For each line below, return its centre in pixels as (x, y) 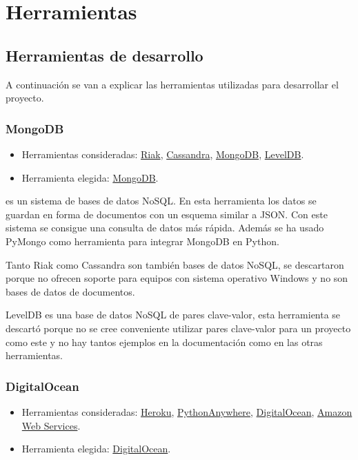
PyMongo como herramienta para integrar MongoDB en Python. (142, 241)
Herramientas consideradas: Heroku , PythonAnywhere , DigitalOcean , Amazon (187, 411)
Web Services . (51, 425)
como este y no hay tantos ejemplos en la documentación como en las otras (164, 342)
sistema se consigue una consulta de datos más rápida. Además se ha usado (165, 228)
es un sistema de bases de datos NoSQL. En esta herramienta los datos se (161, 201)
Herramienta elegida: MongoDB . (90, 177)
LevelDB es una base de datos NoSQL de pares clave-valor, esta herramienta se (173, 315)
